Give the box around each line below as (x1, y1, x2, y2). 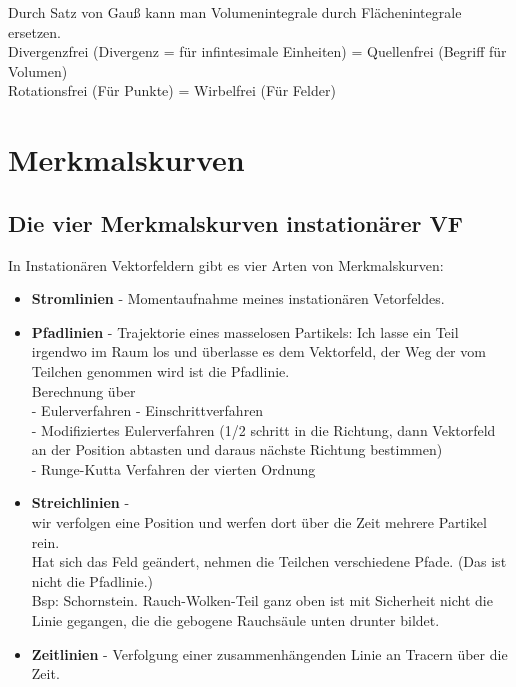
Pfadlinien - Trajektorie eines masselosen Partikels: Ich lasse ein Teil (31, 321, 459, 342)
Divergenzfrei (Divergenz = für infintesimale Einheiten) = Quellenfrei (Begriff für (8, 41, 507, 62)
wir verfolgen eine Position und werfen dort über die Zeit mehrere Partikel (31, 512, 487, 533)
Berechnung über (31, 380, 136, 401)
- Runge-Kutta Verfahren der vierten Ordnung (31, 458, 316, 479)
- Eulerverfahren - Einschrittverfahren (31, 400, 264, 421)
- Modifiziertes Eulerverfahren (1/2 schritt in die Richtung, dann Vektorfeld (31, 419, 496, 440)
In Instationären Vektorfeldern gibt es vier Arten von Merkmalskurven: (8, 254, 444, 275)
